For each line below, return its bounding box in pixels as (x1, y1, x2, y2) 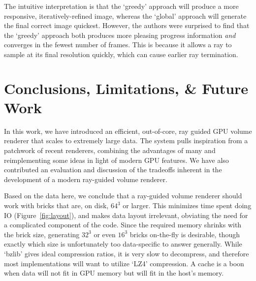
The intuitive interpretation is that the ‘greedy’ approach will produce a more (4, 1, 239, 11)
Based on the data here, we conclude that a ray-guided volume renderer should (4, 190, 242, 201)
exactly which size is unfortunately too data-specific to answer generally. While (4, 239, 242, 249)
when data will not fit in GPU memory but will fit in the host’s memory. (4, 268, 224, 278)
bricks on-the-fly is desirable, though (129, 229, 240, 239)
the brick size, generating (4, 229, 80, 239)
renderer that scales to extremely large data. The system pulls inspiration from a (4, 135, 248, 146)
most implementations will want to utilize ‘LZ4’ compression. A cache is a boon (4, 258, 244, 268)
